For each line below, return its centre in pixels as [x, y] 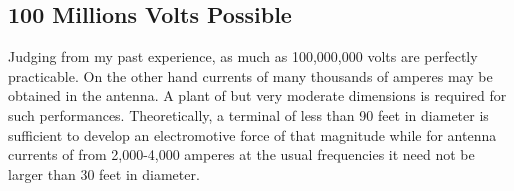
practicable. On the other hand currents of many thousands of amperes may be [250, 75]
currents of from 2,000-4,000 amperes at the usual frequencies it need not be [241, 154]
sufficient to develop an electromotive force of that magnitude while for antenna [252, 134]
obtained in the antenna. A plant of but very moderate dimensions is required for [257, 95]
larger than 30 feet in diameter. [104, 173]
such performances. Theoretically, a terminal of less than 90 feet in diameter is [248, 114]
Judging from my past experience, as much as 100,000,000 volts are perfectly [243, 56]
